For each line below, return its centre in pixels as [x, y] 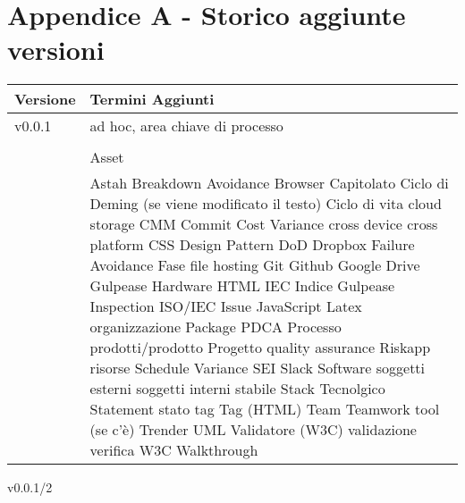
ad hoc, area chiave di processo [186, 126]
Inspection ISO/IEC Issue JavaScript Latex [226, 306]
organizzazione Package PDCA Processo [216, 327]
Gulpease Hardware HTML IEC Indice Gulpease [242, 286]
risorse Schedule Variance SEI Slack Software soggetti [258, 368]
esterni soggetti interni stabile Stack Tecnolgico [237, 389]
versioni [56, 50]
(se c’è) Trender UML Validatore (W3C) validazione [253, 430]
